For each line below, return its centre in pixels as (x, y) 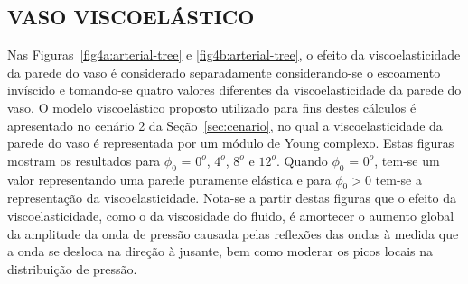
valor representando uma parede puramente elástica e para (169, 179)
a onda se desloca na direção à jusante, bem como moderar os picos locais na (220, 251)
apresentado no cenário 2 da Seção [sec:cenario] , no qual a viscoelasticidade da (225, 125)
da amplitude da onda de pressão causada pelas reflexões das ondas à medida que (233, 233)
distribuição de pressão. (72, 268)
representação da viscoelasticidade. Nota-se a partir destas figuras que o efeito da (232, 198)
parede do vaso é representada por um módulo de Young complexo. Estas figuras (231, 143)
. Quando (302, 160)
